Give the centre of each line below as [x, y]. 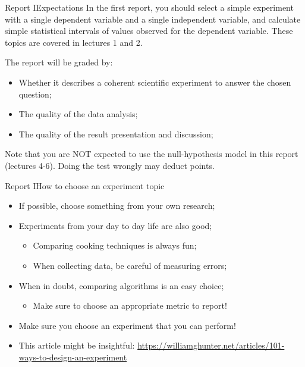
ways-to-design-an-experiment [73, 357]
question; [35, 94]
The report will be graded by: [59, 62]
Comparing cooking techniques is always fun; [115, 245]
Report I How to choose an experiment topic [85, 185]
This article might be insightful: [77, 345]
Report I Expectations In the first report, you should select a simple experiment [149, 7]
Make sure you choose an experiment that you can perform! [127, 325]
